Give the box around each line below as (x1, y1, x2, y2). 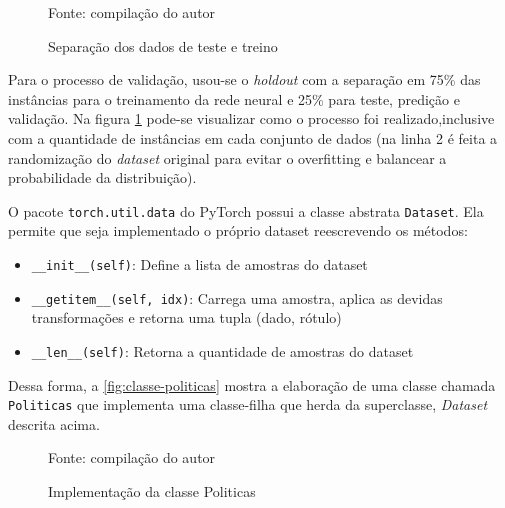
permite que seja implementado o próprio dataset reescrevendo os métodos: (8, 220, 468, 241)
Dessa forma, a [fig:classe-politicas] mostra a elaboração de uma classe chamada (8, 374, 496, 395)
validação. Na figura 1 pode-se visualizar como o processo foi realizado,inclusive (8, 108, 495, 129)
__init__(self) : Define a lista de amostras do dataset (31, 254, 368, 274)
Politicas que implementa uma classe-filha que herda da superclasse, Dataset (8, 394, 488, 415)
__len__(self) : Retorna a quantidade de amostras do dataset (31, 340, 414, 361)
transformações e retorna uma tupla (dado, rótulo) (31, 307, 342, 328)
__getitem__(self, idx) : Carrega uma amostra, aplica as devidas (31, 287, 443, 308)
